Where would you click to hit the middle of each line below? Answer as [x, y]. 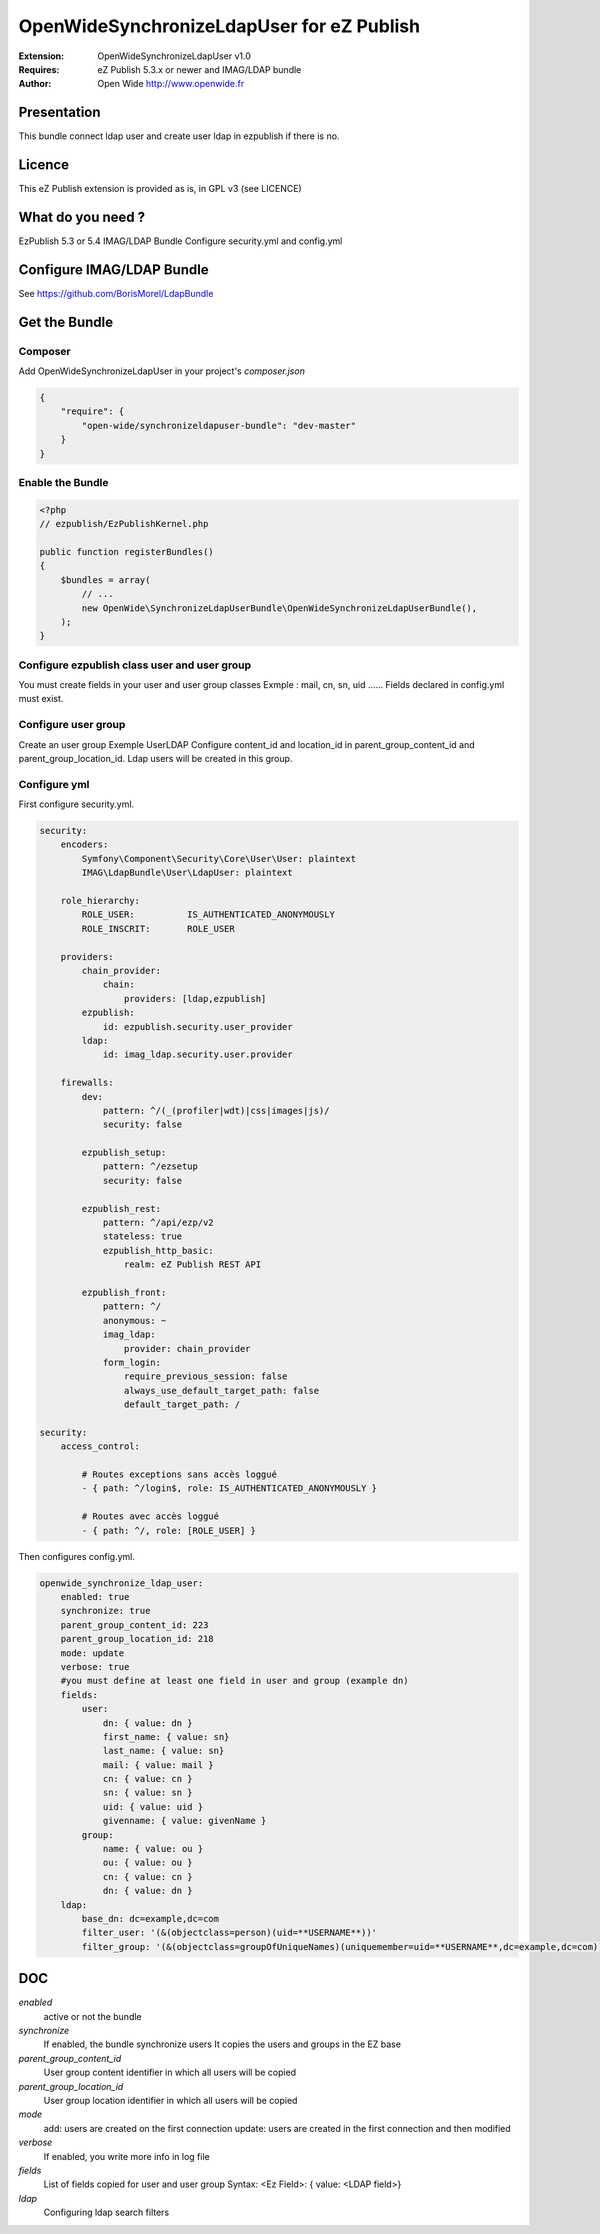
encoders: [84, 844]
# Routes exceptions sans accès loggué [179, 1474]
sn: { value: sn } [148, 1793]
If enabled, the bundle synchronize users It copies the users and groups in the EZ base [222, 2044]
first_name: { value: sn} [166, 1736]
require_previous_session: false [205, 1376]
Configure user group [72, 725]
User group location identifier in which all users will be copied [170, 2100]
